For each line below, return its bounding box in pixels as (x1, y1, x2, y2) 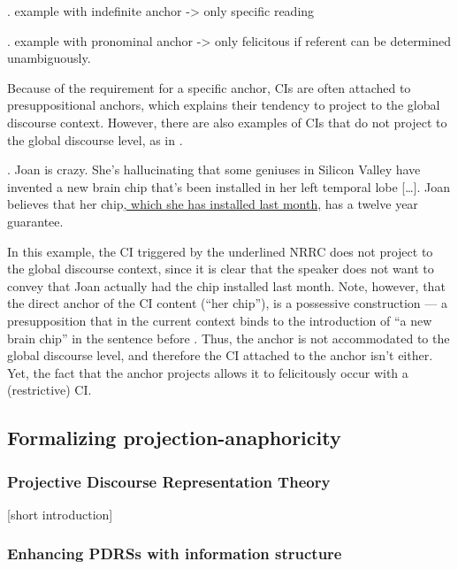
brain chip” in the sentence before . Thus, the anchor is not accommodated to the (7, 328, 450, 347)
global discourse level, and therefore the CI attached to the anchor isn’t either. (7, 346, 433, 365)
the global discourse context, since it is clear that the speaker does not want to (7, 259, 434, 278)
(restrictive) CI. (7, 381, 92, 399)
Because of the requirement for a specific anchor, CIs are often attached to (7, 78, 411, 96)
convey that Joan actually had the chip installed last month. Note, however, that (7, 276, 446, 295)
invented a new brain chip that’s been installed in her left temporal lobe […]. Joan (7, 177, 451, 196)
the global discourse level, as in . (7, 130, 183, 149)
